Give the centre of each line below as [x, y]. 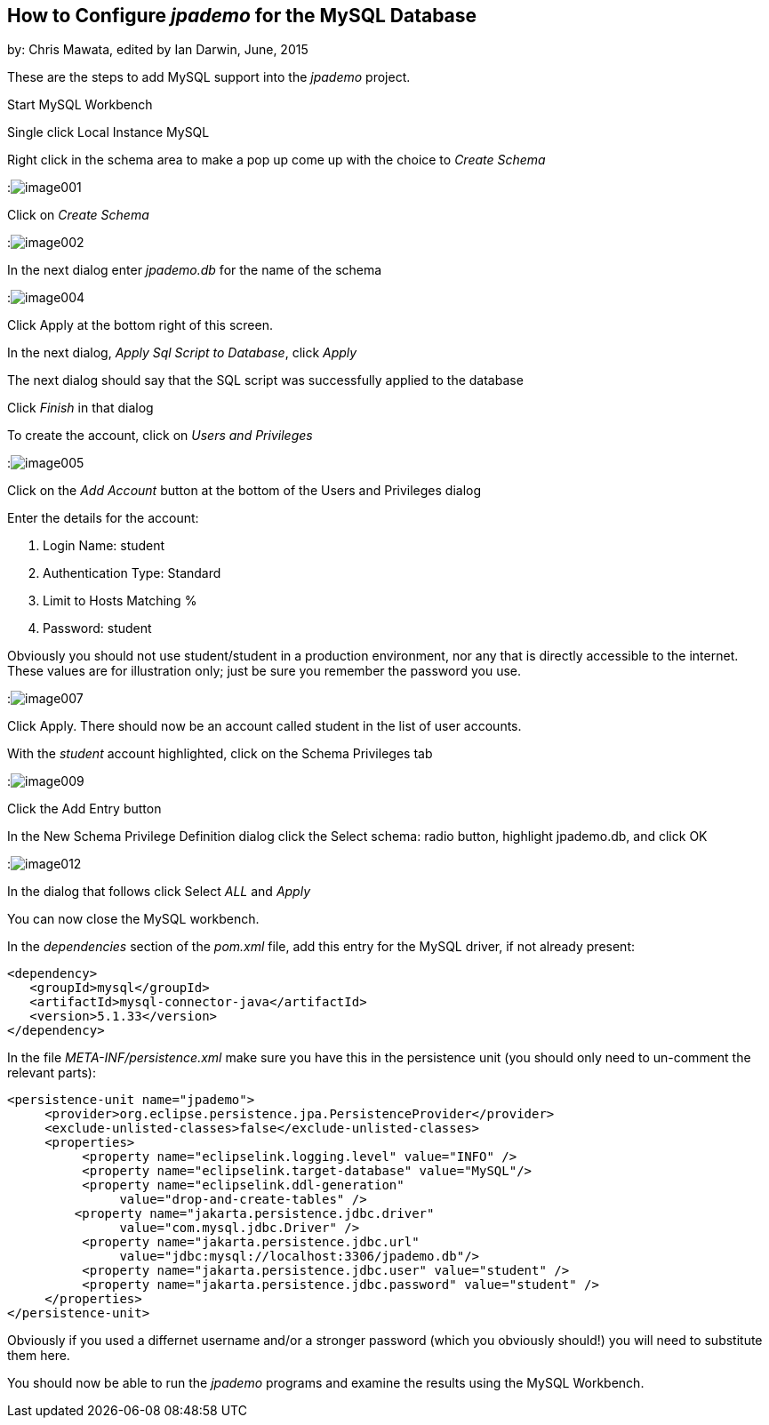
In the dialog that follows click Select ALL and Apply [159, 892]
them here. [39, 1356]
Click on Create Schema [78, 215]
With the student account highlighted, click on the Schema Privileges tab [220, 754]
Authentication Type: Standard [132, 573]
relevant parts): [52, 1073]
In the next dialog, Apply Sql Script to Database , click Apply [182, 353]
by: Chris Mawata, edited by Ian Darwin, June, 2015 [158, 50]
